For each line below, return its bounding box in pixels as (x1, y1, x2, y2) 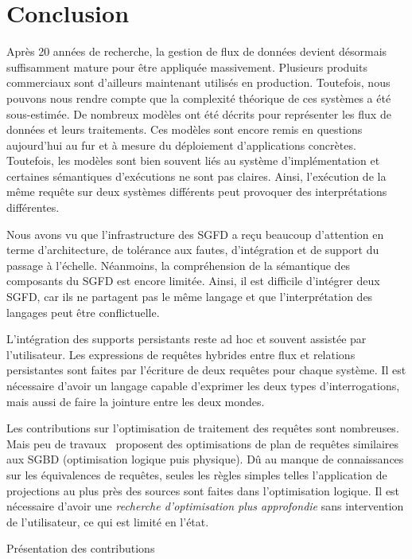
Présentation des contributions (6, 540, 155, 557)
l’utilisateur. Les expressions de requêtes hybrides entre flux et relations (6, 346, 356, 362)
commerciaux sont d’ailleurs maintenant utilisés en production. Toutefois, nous (6, 74, 391, 91)
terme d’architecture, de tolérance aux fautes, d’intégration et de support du (6, 241, 379, 258)
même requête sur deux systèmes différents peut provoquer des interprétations (6, 183, 387, 200)
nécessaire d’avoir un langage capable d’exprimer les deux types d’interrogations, (6, 377, 400, 393)
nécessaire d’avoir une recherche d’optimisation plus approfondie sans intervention (6, 498, 404, 514)
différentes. (6, 199, 60, 216)
